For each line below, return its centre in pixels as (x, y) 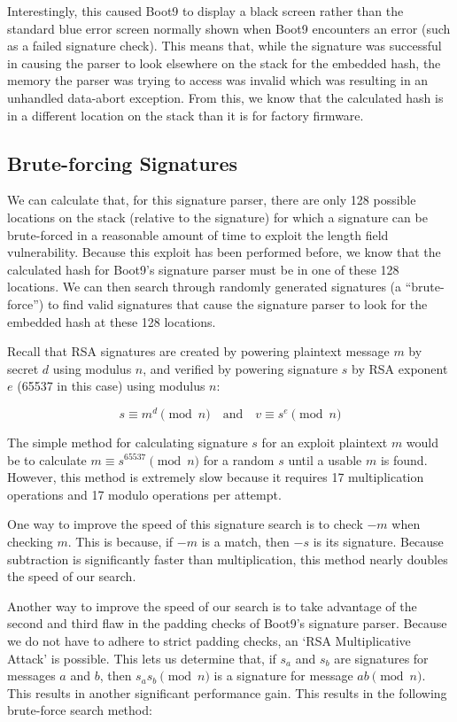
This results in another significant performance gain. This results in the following (227, 692)
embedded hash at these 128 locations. (112, 321)
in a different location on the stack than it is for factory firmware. (186, 115)
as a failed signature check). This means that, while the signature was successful (225, 46)
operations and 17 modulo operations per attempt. (144, 494)
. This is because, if (120, 541)
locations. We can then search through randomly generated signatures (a (205, 287)
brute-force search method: (80, 710)
